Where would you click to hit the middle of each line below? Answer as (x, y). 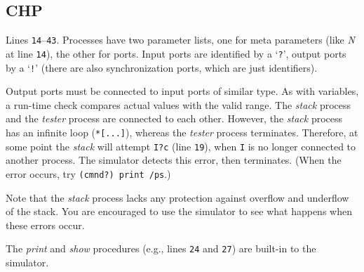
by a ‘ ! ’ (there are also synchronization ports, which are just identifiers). (162, 67)
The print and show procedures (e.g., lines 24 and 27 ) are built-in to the (161, 248)
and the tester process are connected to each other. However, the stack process (174, 118)
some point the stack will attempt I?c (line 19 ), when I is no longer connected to (181, 146)
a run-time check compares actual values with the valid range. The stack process (178, 104)
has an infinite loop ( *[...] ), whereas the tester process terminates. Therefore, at (182, 132)
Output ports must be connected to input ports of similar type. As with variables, (182, 91)
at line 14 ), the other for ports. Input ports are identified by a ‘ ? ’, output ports (176, 53)
